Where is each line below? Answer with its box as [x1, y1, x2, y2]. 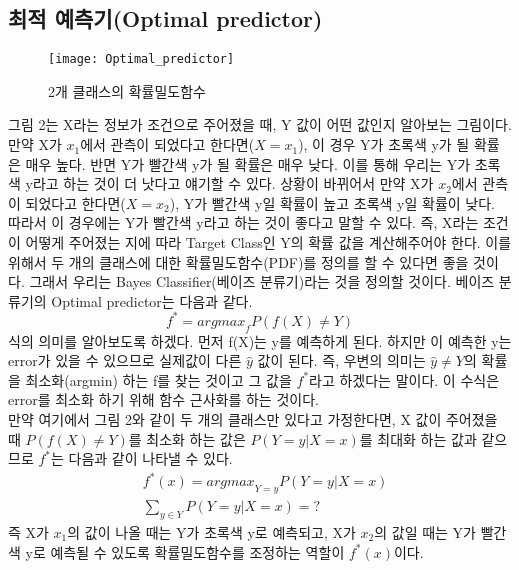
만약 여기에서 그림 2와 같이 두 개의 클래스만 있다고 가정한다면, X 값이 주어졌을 [8, 409, 498, 430]
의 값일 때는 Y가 [374, 522, 476, 542]
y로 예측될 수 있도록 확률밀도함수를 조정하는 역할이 [25, 541, 345, 562]
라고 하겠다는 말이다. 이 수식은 [309, 369, 500, 390]
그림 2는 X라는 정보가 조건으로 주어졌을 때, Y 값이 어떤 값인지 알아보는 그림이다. [8, 114, 512, 135]
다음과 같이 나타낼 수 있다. [68, 448, 233, 469]
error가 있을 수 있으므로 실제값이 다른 [8, 350, 242, 371]
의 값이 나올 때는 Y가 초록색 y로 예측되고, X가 [67, 522, 356, 542]
